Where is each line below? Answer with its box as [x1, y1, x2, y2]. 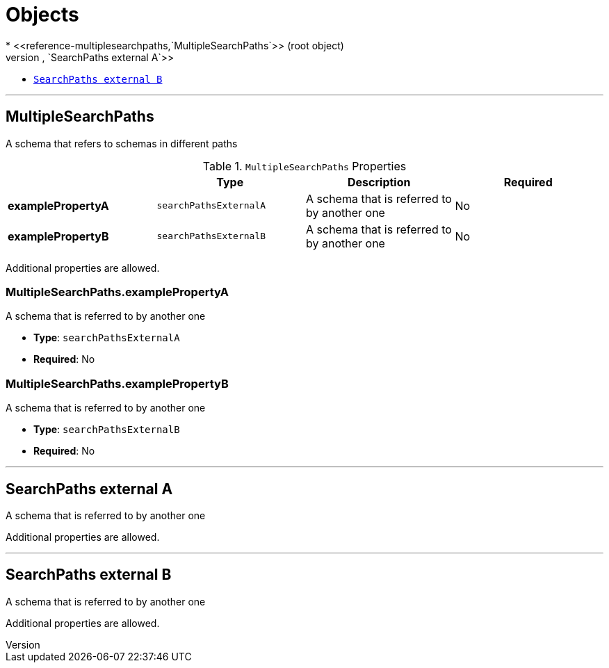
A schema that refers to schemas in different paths [6, 137, 238, 149]
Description [348, 174, 411, 189]
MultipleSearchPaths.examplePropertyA [6, 284, 229, 299]
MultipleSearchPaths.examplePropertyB [6, 376, 229, 391]
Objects [6, 3, 79, 26]
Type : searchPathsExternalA [33, 332, 180, 344]
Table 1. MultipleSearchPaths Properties [202, 158, 407, 173]
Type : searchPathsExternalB [33, 423, 180, 436]
